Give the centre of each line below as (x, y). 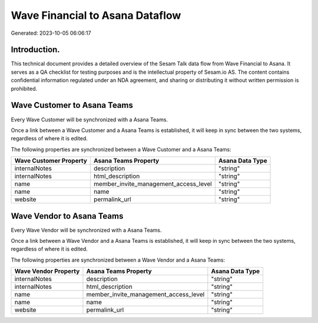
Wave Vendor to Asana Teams (67, 216)
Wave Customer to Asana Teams (72, 105)
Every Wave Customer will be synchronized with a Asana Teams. (89, 119)
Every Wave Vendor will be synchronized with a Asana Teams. (86, 230)
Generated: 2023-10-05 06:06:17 (51, 33)
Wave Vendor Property (47, 271)
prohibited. (24, 88)
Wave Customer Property (51, 161)
